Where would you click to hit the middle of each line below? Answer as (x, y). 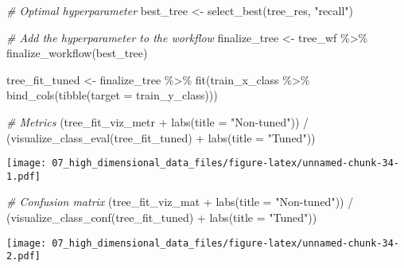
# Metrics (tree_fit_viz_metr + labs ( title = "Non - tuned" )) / (158, 121)
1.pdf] (23, 176)
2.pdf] (23, 256)
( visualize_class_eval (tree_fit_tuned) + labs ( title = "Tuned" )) (161, 137)
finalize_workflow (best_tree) (77, 53)
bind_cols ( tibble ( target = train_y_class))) (112, 95)
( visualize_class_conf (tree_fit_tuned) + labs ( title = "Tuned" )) (162, 218)
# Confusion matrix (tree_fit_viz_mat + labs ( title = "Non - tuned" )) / (180, 202)
